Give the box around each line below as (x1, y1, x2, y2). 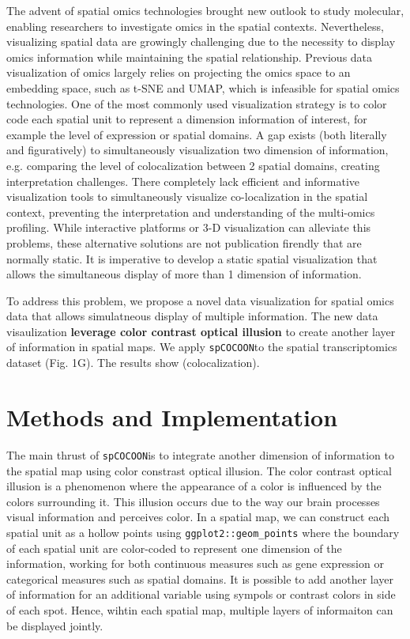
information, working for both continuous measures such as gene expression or (6, 555, 384, 572)
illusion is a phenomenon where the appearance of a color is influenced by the (6, 478, 382, 494)
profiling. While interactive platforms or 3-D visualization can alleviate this (6, 219, 371, 236)
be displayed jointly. (6, 617, 103, 633)
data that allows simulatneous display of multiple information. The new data (6, 308, 378, 324)
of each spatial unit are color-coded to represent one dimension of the (6, 539, 342, 556)
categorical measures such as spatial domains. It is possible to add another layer (6, 570, 394, 587)
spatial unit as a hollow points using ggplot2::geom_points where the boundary (6, 524, 400, 540)
